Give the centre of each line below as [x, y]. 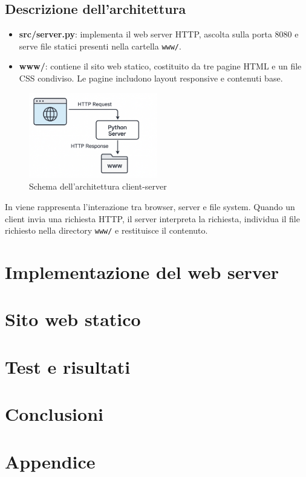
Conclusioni [54, 414]
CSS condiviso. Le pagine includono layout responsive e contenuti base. [151, 78]
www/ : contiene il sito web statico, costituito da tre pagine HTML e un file [160, 66]
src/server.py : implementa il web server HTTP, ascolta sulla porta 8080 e [159, 34]
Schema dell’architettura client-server [98, 186]
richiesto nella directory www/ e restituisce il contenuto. [106, 230]
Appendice [50, 461]
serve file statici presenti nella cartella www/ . [100, 46]
